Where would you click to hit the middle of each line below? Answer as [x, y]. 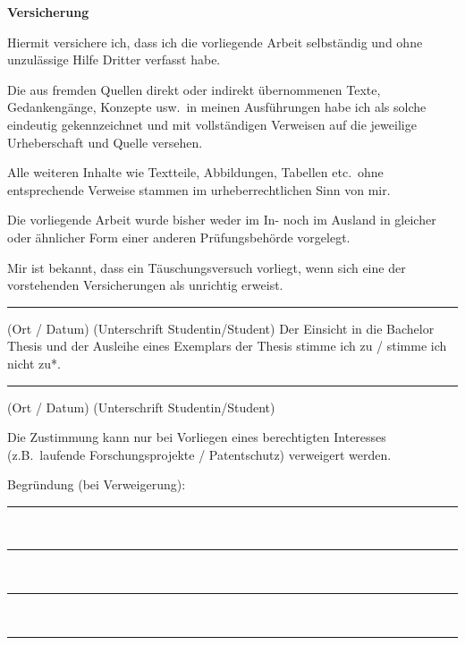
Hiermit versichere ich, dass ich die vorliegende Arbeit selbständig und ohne [215, 42]
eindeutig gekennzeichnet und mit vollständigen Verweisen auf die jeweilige [212, 124]
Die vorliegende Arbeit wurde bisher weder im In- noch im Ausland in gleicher [222, 220]
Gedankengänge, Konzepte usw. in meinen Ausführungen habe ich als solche [217, 107]
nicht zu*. [34, 363]
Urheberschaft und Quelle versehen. [105, 142]
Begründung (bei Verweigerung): [97, 484]
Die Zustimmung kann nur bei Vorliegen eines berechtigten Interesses [197, 437]
